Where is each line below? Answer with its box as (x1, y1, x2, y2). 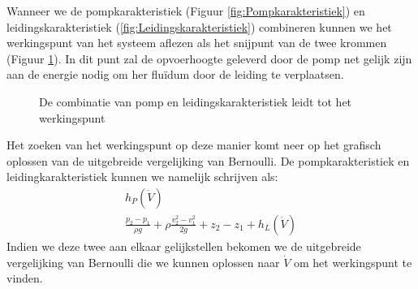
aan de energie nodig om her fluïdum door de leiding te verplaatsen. (6, 66, 344, 83)
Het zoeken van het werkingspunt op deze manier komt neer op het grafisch (6, 136, 381, 153)
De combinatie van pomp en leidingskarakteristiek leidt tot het (39, 93, 352, 110)
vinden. (6, 270, 43, 287)
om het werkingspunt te (293, 253, 412, 270)
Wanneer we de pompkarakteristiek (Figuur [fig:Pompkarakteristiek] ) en (6, 2, 365, 19)
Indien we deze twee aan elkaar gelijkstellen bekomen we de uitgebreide (6, 238, 361, 254)
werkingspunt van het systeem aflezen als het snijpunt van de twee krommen (6, 34, 387, 51)
